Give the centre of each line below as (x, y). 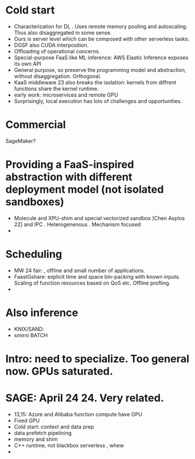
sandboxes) (35, 202)
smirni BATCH (31, 335)
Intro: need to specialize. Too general (97, 359)
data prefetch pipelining (43, 433)
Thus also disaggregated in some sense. (63, 32)
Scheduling (34, 254)
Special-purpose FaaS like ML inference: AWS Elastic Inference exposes (101, 57)
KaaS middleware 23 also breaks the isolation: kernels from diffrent (95, 82)
